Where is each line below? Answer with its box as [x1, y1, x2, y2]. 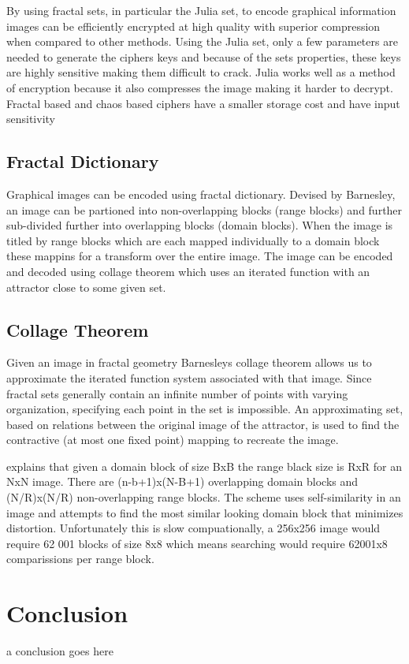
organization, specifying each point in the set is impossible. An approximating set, [6, 401, 403, 417]
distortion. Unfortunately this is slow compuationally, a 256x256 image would [6, 520, 381, 536]
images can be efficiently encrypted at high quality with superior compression [6, 17, 381, 34]
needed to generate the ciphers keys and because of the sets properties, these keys [6, 48, 401, 65]
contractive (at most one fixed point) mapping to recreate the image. [6, 431, 339, 448]
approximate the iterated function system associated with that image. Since [6, 369, 372, 386]
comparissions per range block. [6, 550, 154, 567]
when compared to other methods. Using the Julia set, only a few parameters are [6, 33, 398, 50]
